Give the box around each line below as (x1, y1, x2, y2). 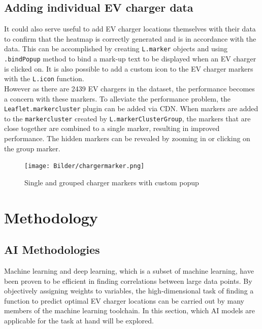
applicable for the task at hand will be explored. (4, 315, 154, 326)
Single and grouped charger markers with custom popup (24, 177, 199, 187)
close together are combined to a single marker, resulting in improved (4, 123, 220, 134)
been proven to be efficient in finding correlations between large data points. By (4, 275, 252, 286)
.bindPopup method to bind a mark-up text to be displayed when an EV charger (4, 53, 256, 64)
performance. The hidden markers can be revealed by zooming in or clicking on (4, 133, 250, 144)
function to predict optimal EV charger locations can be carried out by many (4, 295, 244, 306)
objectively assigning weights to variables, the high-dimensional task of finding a (4, 285, 254, 296)
